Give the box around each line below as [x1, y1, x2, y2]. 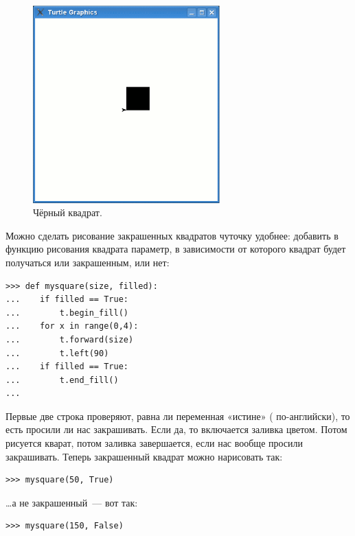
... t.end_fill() [5, 375, 119, 385]
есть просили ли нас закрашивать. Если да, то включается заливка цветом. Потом [5, 422, 347, 436]
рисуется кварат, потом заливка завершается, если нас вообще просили [5, 436, 304, 450]
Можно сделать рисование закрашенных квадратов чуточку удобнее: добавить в [5, 228, 339, 242]
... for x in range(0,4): [5, 321, 139, 331]
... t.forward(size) [5, 334, 134, 345]
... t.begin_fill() [5, 307, 128, 318]
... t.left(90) [5, 348, 109, 358]
